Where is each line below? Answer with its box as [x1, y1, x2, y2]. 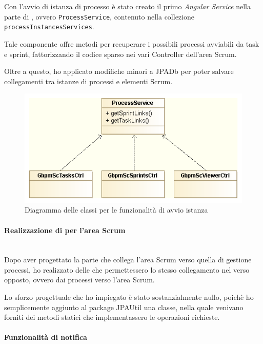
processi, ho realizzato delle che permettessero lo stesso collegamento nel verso [4, 264, 250, 275]
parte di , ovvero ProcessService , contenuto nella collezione [4, 11, 194, 22]
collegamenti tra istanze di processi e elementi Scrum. [4, 75, 173, 86]
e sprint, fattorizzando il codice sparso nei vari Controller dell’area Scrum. [4, 48, 237, 59]
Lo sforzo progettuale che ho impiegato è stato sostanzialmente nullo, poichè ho [4, 292, 254, 302]
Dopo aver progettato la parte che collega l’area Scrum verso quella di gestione [4, 254, 252, 265]
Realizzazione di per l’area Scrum [4, 224, 126, 235]
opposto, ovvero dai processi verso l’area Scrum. [4, 274, 155, 285]
